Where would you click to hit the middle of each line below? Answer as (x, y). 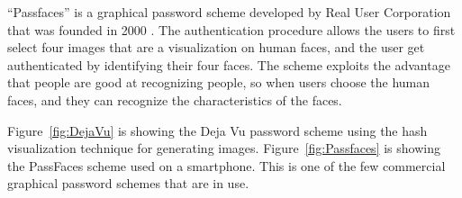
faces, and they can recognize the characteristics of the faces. (175, 99)
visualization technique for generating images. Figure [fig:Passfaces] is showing (224, 148)
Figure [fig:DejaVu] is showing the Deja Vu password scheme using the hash (217, 130)
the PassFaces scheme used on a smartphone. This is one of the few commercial (226, 165)
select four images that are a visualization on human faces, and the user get (216, 47)
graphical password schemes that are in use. (128, 183)
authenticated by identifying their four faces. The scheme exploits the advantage (229, 64)
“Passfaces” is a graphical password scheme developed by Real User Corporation (229, 12)
